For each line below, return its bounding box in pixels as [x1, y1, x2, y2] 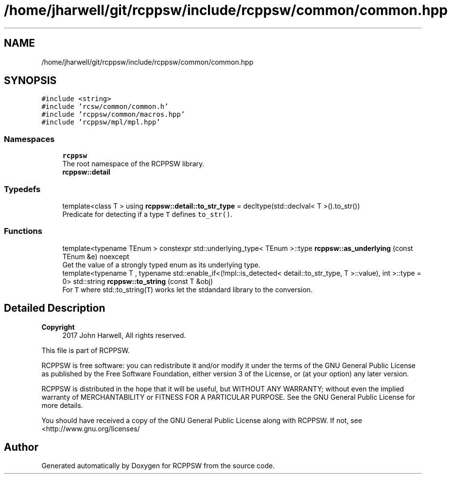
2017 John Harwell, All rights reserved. [62, 331, 186, 339]
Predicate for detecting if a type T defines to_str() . [62, 210, 233, 218]
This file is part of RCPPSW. [41, 346, 130, 354]
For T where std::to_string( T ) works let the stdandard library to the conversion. [62, 285, 313, 294]
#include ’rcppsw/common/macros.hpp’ [41, 110, 185, 119]
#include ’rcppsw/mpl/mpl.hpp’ [41, 118, 160, 126]
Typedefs [4, 184, 41, 194]
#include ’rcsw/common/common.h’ [41, 103, 169, 111]
